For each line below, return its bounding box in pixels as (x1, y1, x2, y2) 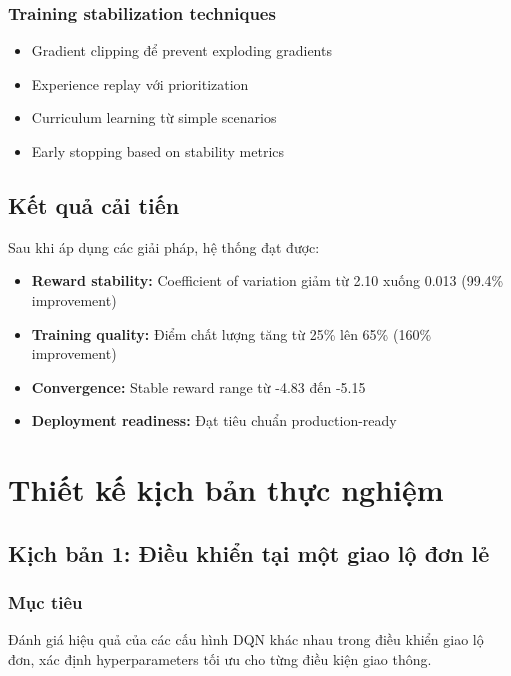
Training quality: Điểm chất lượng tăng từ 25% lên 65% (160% (31, 323, 432, 344)
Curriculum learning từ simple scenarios (31, 107, 277, 128)
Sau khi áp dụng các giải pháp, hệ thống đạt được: (8, 236, 320, 257)
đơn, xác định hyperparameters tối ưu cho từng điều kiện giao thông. (8, 648, 432, 669)
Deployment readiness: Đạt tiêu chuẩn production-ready (31, 410, 397, 431)
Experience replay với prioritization (31, 73, 249, 94)
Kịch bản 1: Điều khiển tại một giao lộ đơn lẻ (8, 537, 490, 568)
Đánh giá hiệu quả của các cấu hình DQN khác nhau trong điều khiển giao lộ (8, 629, 484, 650)
